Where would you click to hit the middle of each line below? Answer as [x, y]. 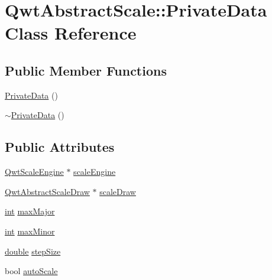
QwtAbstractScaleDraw [47, 191]
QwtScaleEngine [34, 172]
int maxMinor [30, 231]
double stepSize [33, 251]
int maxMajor [30, 211]
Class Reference [71, 33]
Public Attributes [60, 147]
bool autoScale [31, 271]
